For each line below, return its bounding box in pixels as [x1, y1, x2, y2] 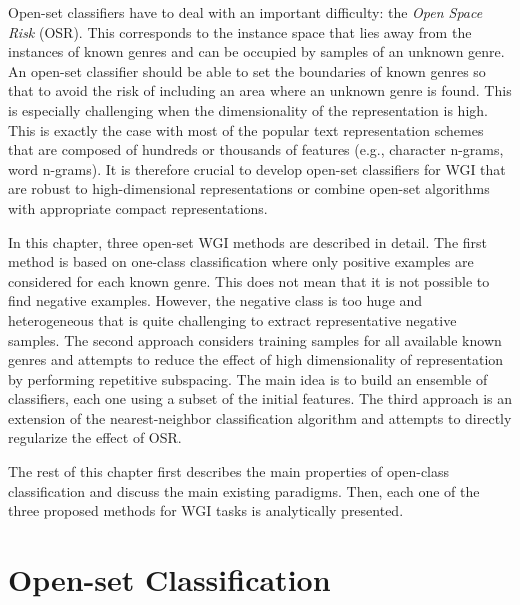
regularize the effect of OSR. [8, 427, 182, 448]
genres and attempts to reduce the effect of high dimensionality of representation [8, 349, 504, 370]
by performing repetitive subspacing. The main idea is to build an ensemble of [8, 368, 488, 389]
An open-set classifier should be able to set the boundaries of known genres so [8, 60, 486, 81]
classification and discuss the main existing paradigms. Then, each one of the [8, 480, 480, 501]
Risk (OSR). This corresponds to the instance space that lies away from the [8, 21, 472, 42]
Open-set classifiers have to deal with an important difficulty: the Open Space [8, 2, 483, 22]
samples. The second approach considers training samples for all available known [8, 329, 502, 350]
